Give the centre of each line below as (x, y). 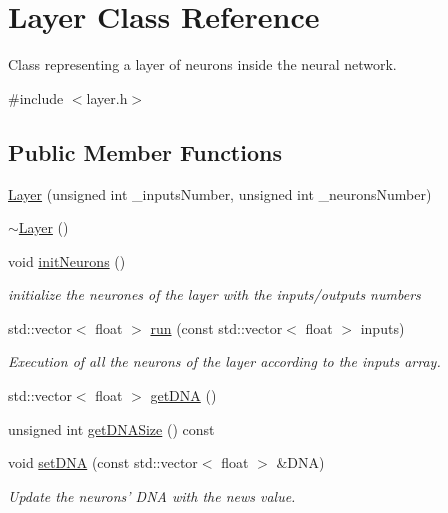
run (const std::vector (216, 327)
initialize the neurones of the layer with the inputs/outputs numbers (214, 294)
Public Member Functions (145, 151)
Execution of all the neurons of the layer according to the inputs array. (224, 361)
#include (36, 97)
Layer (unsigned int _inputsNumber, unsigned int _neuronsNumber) (220, 193)
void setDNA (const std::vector (103, 462)
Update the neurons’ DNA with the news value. (152, 495)
